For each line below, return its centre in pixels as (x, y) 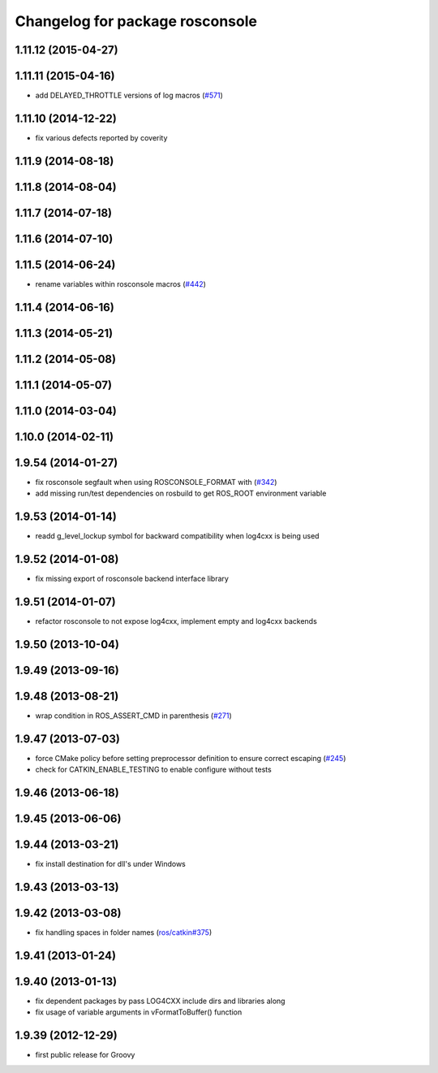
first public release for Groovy (85, 1055)
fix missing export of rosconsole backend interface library (132, 579)
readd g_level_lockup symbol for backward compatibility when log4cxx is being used (177, 536)
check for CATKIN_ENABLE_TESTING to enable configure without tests (153, 770)
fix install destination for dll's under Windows (110, 864)
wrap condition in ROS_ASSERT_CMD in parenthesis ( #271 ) (134, 716)
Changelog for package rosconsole (136, 21)
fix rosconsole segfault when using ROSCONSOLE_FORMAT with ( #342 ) (156, 482)
